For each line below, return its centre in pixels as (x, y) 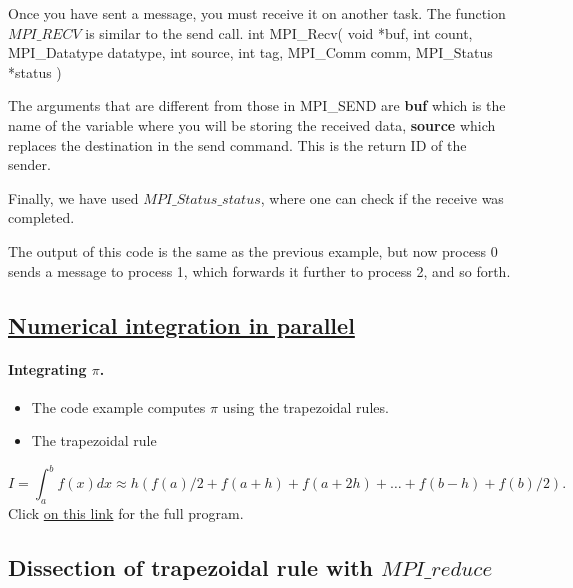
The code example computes (118, 406)
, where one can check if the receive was (382, 197)
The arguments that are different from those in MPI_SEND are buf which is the (257, 105)
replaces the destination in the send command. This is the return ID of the (237, 144)
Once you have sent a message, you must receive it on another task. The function (257, 13)
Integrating (47, 368)
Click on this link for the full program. (126, 513)
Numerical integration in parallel (181, 324)
